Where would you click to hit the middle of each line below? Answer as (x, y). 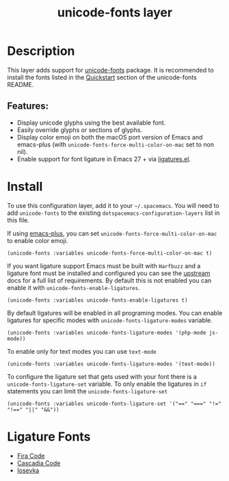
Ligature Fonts (49, 437)
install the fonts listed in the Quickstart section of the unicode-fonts (102, 77)
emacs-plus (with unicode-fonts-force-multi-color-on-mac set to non (116, 144)
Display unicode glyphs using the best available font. (91, 122)
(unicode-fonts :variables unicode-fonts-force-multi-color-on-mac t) (110, 253)
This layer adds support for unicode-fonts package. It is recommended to (110, 70)
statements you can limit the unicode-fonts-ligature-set (87, 391)
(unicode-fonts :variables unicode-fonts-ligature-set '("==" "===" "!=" (114, 404)
